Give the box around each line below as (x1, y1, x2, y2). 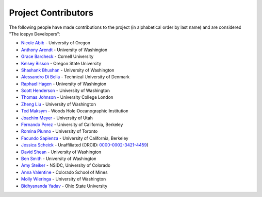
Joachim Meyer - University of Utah (21, 115, 93, 121)
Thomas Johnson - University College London (21, 94, 114, 100)
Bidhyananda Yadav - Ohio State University (21, 183, 108, 189)
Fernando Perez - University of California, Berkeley (21, 122, 123, 127)
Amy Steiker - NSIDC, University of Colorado (21, 162, 111, 168)
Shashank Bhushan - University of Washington (21, 67, 115, 73)
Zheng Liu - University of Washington (21, 101, 96, 107)
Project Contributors (9, 7, 94, 18)
